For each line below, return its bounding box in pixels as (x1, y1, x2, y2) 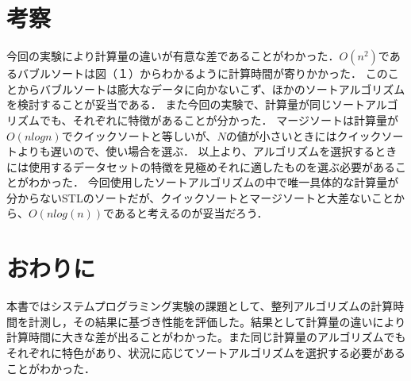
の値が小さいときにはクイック (225, 127, 382, 144)
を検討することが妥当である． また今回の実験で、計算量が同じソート (6, 96, 365, 113)
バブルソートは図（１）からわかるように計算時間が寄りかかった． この (17, 65, 388, 82)
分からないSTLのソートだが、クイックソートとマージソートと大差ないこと (6, 189, 394, 206)
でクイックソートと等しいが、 (61, 127, 217, 144)
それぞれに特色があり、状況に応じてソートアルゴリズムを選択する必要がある (6, 344, 406, 360)
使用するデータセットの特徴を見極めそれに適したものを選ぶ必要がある (28, 158, 395, 175)
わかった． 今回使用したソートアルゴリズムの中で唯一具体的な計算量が (28, 174, 399, 190)
